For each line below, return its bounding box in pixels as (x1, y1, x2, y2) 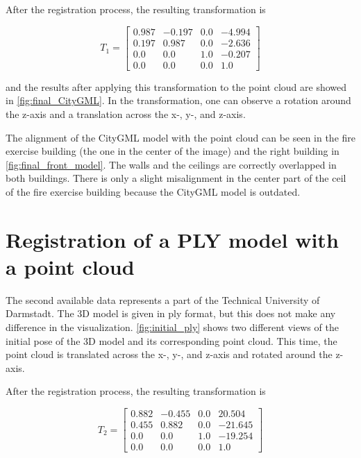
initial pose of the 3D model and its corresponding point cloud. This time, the (6, 333, 337, 348)
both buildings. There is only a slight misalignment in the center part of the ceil (6, 171, 346, 185)
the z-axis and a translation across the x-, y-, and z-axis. (6, 106, 246, 121)
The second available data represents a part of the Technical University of (6, 292, 320, 307)
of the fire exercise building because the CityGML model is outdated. (6, 184, 301, 198)
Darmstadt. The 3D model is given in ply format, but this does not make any (6, 306, 336, 321)
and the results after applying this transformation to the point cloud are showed (6, 79, 347, 94)
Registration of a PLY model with (6, 225, 339, 253)
